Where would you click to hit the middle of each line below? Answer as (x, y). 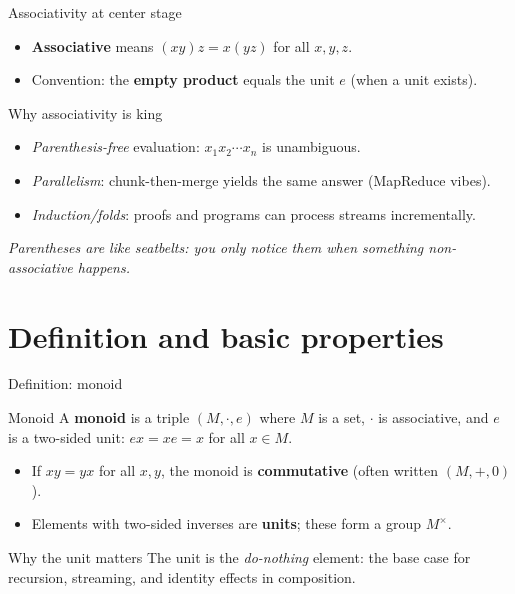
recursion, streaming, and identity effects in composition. (182, 576)
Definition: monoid (65, 383)
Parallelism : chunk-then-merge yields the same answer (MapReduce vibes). (261, 179)
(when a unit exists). (414, 79)
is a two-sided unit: (66, 436)
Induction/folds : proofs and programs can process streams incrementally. (253, 213)
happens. (104, 266)
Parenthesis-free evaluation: (115, 146)
